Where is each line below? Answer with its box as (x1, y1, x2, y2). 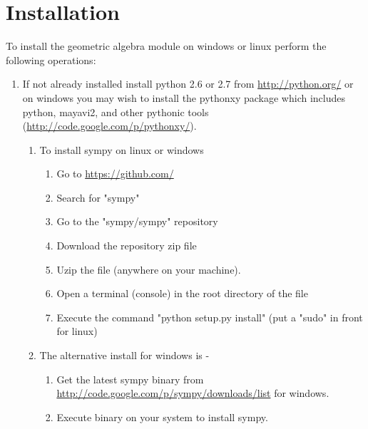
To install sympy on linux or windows (39, 142, 204, 157)
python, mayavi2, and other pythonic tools (22, 104, 209, 119)
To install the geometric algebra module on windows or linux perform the (6, 38, 327, 53)
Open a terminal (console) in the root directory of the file (56, 286, 308, 301)
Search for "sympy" (56, 190, 140, 205)
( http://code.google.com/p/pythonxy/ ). (22, 118, 197, 133)
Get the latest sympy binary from (56, 371, 204, 386)
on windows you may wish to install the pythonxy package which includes (22, 90, 345, 105)
